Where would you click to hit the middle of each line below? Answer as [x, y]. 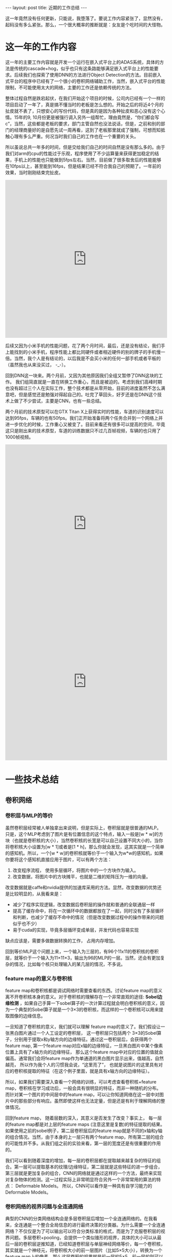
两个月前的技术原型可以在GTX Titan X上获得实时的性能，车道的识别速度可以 [84, 412]
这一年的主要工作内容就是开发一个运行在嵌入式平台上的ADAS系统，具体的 [82, 62]
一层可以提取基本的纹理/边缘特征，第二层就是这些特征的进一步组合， [91, 1167]
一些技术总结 [32, 780]
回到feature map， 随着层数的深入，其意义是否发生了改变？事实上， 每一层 [84, 1118]
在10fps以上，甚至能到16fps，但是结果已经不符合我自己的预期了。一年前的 [83, 166]
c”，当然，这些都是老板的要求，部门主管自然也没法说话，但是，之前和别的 [83, 123]
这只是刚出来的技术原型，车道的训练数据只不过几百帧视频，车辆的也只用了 [83, 430]
